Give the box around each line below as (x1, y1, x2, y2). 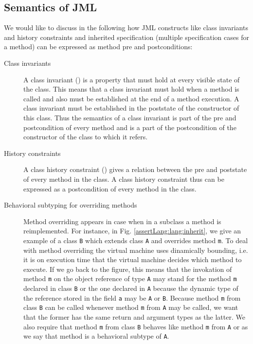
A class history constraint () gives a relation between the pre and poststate (23, 164, 247, 174)
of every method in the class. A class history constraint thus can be (23, 173, 224, 184)
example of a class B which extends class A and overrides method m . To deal (23, 235, 248, 245)
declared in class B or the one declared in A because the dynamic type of (23, 283, 238, 293)
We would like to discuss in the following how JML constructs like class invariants (4, 22, 248, 33)
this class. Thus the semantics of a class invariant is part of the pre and (23, 112, 236, 122)
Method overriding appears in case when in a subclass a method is (23, 216, 221, 226)
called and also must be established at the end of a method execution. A (23, 93, 239, 103)
